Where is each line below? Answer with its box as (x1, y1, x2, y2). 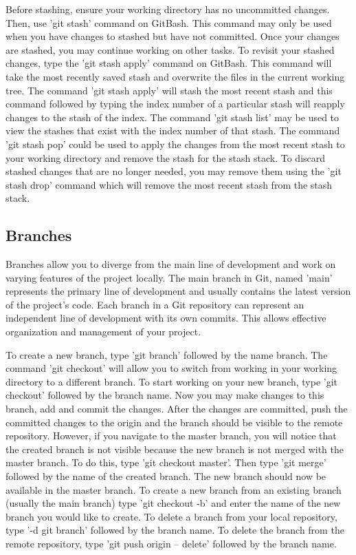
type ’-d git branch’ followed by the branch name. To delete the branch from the (5, 523, 344, 537)
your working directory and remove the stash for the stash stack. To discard (5, 150, 326, 165)
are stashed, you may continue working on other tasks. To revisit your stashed (5, 42, 335, 56)
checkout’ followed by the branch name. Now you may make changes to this (5, 388, 324, 402)
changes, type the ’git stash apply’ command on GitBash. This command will (5, 56, 332, 70)
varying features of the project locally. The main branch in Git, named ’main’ (5, 270, 333, 284)
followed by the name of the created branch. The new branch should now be (5, 469, 326, 483)
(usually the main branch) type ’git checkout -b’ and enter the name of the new (5, 496, 341, 510)
